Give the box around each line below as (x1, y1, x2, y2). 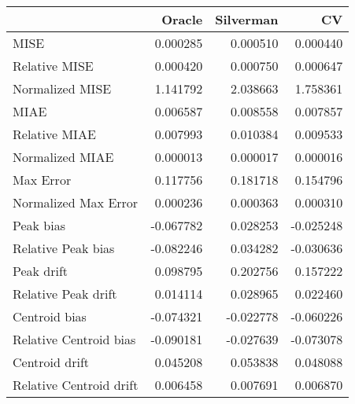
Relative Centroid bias (13, 330, 136, 348)
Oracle (161, 10, 203, 28)
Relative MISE (13, 57, 94, 75)
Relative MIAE (13, 125, 96, 143)
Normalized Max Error (13, 193, 139, 211)
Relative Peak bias (13, 239, 115, 257)
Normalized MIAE (13, 148, 114, 166)
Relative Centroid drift (13, 376, 139, 394)
